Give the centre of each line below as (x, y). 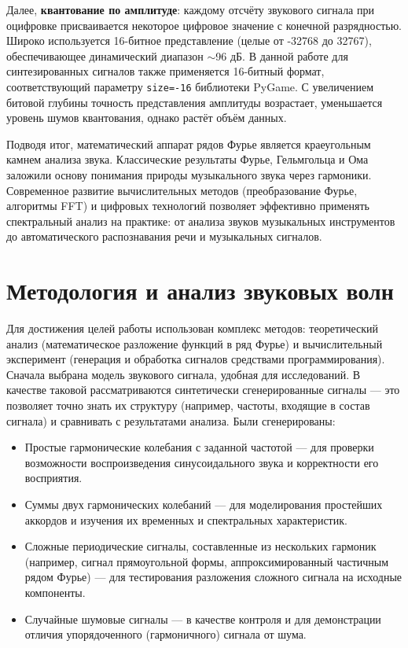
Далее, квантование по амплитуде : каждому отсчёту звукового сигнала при (190, 9)
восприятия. (53, 478)
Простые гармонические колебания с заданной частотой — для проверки (199, 447)
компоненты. (55, 592)
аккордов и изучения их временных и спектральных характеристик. (186, 519)
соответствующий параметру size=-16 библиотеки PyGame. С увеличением (190, 86)
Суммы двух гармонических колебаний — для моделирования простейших (204, 504)
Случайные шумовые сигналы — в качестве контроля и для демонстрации (203, 619)
